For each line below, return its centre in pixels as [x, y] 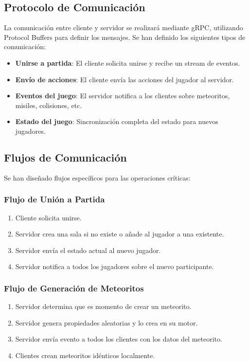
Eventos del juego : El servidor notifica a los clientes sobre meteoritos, [123, 96]
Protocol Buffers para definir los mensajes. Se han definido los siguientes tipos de [125, 37]
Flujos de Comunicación [65, 157]
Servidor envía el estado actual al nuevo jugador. [88, 250]
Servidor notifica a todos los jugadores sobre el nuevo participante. [115, 266]
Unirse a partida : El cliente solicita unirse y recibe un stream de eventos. [128, 63]
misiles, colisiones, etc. [49, 105]
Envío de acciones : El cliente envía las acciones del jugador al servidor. [124, 79]
